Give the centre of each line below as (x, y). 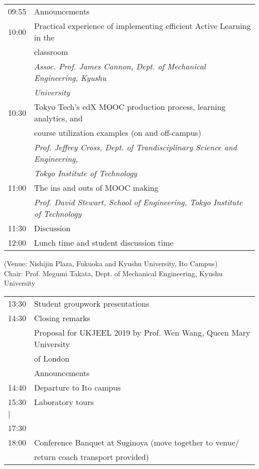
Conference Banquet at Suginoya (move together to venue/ (137, 442)
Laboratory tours (64, 402)
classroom (51, 52)
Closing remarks (62, 318)
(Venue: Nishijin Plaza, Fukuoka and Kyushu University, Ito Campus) (111, 263)
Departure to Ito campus (77, 387)
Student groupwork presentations (92, 303)
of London (52, 358)
